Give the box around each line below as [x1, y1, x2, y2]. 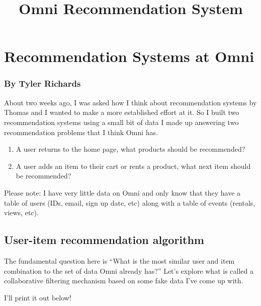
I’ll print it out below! [4, 292, 71, 302]
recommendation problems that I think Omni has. [4, 127, 158, 137]
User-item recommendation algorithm [4, 232, 204, 248]
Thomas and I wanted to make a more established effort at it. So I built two [4, 107, 239, 117]
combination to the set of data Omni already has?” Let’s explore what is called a [4, 265, 253, 276]
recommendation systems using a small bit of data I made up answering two [4, 116, 239, 127]
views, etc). [4, 207, 39, 218]
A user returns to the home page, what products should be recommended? [16, 144, 245, 154]
